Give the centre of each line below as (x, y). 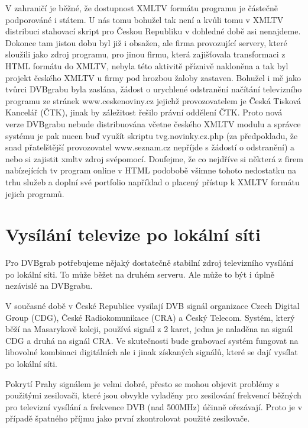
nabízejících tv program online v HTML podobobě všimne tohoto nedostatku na (151, 170)
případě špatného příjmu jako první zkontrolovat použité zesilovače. (128, 418)
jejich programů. (35, 193)
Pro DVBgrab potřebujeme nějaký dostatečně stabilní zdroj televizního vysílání (150, 263)
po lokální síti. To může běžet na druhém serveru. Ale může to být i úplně (140, 274)
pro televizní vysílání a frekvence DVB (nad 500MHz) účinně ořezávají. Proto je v (154, 406)
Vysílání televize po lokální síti (133, 234)
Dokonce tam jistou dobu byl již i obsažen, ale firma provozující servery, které (146, 42)
